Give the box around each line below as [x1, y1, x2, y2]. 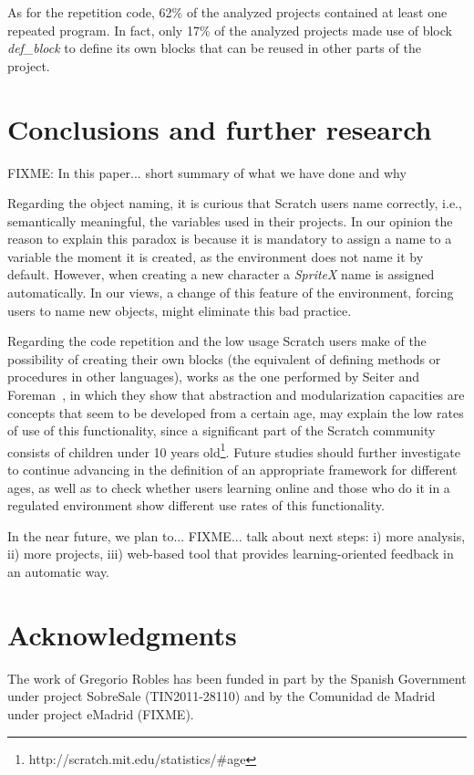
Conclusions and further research [7, 110, 432, 147]
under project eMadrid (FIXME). [7, 704, 194, 723]
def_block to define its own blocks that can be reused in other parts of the [7, 38, 421, 58]
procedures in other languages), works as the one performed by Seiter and [7, 367, 420, 386]
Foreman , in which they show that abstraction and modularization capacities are [7, 385, 465, 404]
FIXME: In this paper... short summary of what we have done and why [7, 162, 407, 182]
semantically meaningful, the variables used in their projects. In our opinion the [7, 211, 453, 230]
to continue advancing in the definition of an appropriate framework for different [7, 460, 458, 479]
